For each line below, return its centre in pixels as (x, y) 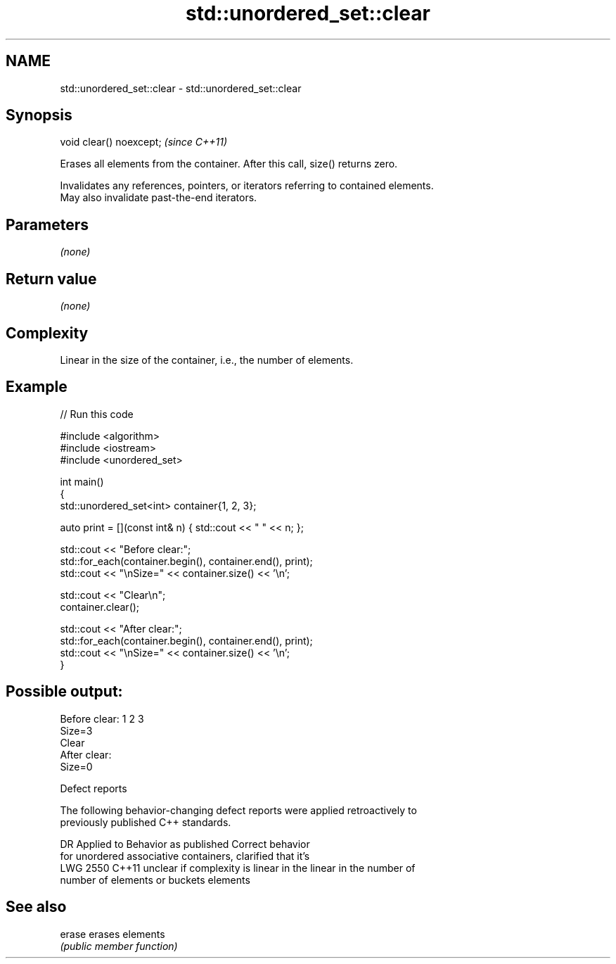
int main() (82, 481)
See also (36, 907)
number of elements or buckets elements (155, 880)
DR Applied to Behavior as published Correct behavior (185, 844)
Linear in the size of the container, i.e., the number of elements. (207, 360)
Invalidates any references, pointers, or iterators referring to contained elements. (247, 186)
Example (37, 387)
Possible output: (64, 692)
